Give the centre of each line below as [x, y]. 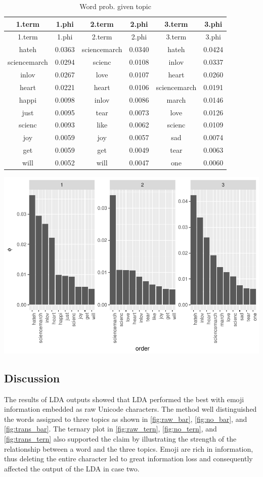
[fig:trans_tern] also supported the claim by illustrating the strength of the [120, 439]
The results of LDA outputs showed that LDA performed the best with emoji [124, 399]
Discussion [32, 378]
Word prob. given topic [115, 6]
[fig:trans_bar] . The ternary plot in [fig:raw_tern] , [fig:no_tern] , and [111, 429]
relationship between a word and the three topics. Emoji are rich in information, [129, 448]
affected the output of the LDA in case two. [72, 468]
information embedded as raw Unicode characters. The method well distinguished [130, 409]
